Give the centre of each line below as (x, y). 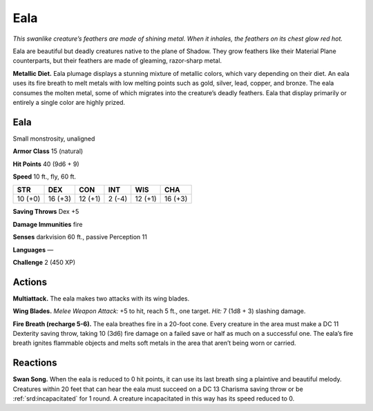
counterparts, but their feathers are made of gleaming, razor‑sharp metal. (117, 61)
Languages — (33, 250)
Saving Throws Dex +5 (46, 212)
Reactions (35, 363)
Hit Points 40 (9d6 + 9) (46, 164)
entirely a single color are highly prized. (69, 102)
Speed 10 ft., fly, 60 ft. (44, 177)
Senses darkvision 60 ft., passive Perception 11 (80, 237)
